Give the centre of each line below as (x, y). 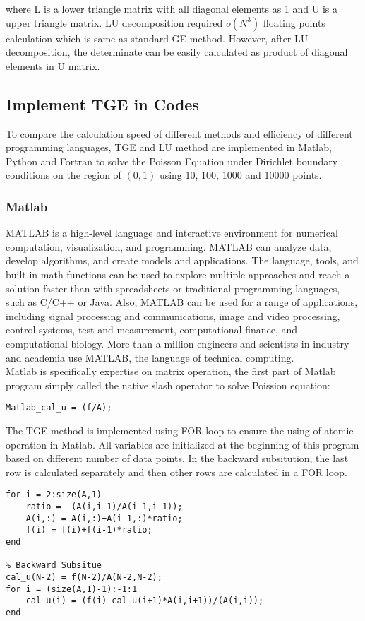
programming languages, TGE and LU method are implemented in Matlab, (169, 147)
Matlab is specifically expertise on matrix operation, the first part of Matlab (171, 371)
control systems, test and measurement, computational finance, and (152, 330)
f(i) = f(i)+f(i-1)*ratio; (89, 530)
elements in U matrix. (53, 65)
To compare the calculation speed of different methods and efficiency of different (179, 133)
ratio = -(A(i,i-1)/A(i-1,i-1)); (104, 506)
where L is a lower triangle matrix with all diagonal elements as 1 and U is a (172, 8)
